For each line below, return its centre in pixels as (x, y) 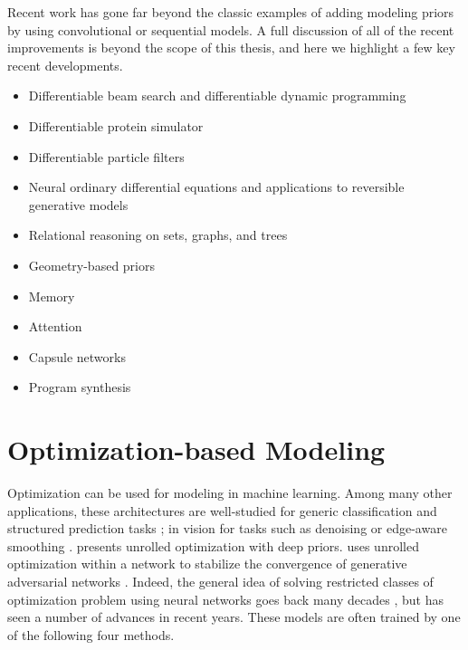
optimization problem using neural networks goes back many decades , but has (225, 599)
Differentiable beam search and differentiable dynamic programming (217, 96)
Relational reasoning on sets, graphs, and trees (158, 235)
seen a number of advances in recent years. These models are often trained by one (234, 617)
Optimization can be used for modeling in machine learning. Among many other (230, 493)
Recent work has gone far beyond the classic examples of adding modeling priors (231, 12)
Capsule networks (77, 356)
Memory (52, 296)
